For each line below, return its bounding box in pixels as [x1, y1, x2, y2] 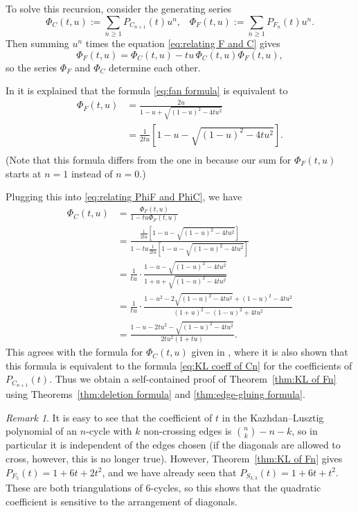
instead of [71, 166, 113, 180]
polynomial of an [6, 424, 78, 438]
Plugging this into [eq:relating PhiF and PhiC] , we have [6, 189, 242, 204]
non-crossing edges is [143, 424, 232, 438]
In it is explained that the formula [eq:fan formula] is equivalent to [6, 83, 288, 98]
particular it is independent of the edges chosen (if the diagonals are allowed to [6, 437, 341, 452]
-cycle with [86, 424, 132, 438]
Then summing [6, 35, 69, 50]
